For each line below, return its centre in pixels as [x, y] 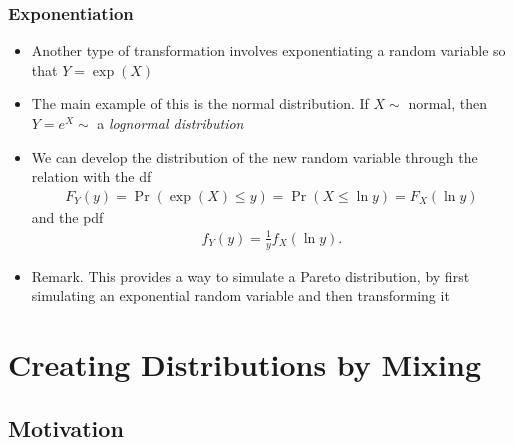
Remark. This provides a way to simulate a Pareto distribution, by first [250, 275]
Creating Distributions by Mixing [244, 364]
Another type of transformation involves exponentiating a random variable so [268, 50]
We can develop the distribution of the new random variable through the [254, 156]
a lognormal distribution [170, 123]
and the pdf [67, 216]
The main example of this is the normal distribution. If [200, 103]
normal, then [448, 103]
